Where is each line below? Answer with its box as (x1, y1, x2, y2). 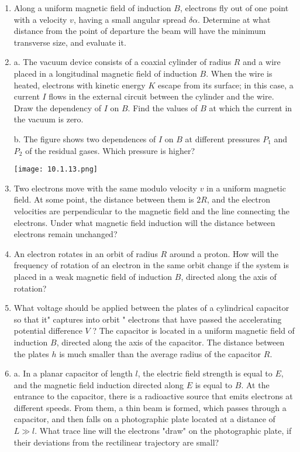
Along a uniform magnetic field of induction (13, 2, 171, 13)
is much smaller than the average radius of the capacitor (59, 347, 261, 359)
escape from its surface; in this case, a (157, 78, 294, 91)
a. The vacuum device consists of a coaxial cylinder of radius (13, 56, 232, 68)
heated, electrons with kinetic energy (13, 78, 146, 91)
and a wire (243, 56, 281, 68)
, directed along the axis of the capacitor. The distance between (56, 335, 285, 348)
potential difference (13, 324, 82, 337)
